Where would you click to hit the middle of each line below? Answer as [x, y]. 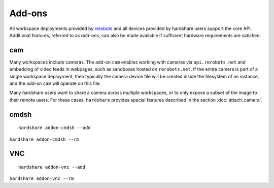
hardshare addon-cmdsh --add [55, 128]
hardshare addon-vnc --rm [42, 179]
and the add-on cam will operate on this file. [55, 83]
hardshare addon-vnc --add [52, 167]
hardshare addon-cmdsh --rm [44, 139]
